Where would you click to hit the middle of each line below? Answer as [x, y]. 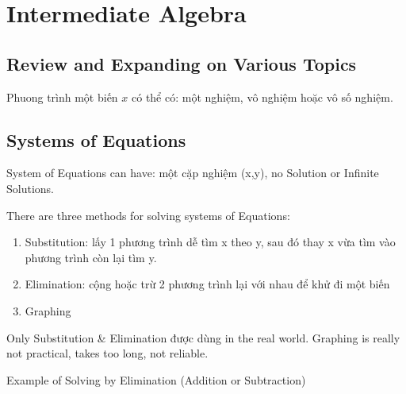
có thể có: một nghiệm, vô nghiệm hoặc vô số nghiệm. [262, 97]
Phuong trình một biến [62, 97]
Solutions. [30, 188]
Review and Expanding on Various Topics [182, 63]
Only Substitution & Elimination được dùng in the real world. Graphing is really [203, 337]
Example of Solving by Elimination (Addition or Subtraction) [156, 379]
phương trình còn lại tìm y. [91, 257]
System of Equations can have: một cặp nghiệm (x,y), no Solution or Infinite [193, 173]
